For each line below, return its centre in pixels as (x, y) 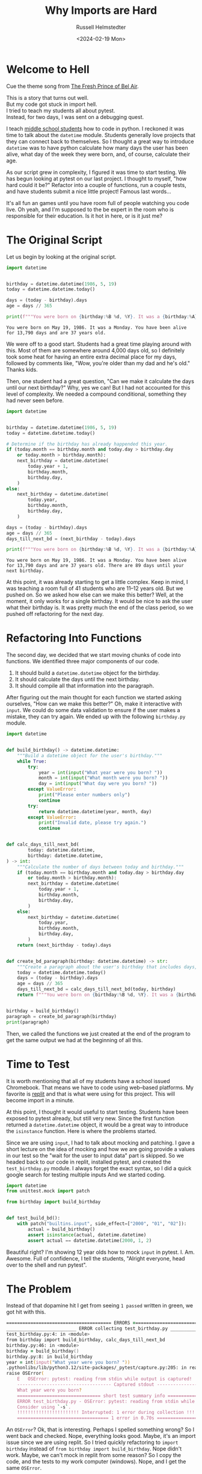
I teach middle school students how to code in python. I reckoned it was (95, 128)
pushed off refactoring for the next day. (55, 614)
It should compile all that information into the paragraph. (84, 686)
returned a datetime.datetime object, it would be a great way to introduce (97, 1125)
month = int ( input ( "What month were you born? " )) (103, 778)
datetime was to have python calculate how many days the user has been (97, 147)
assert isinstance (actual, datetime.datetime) (87, 1235)
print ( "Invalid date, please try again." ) (92, 823)
